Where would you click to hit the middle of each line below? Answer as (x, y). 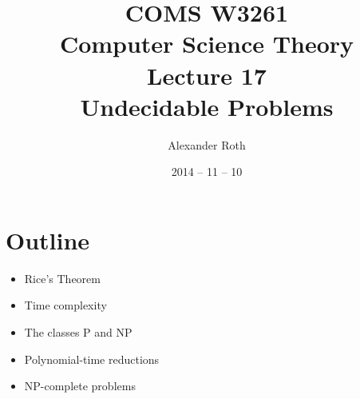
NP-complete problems (80, 386)
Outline (48, 239)
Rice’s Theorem (62, 278)
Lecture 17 (207, 75)
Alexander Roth (207, 144)
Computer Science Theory (207, 44)
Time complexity (65, 305)
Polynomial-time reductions (92, 359)
